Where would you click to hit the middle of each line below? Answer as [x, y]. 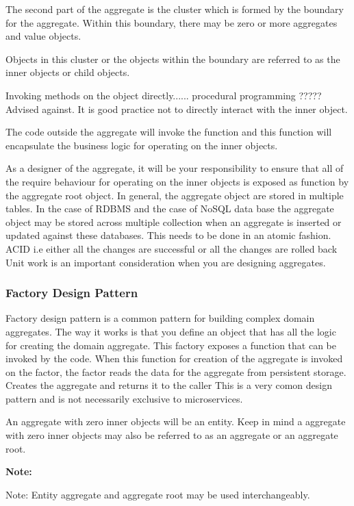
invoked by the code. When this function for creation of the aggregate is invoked [174, 358]
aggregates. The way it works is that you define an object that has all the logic [171, 331]
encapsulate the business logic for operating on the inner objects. [142, 145]
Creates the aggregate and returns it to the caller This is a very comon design [169, 385]
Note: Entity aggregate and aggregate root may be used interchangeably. [158, 494]
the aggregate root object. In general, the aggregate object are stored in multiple [175, 195]
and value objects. [43, 36]
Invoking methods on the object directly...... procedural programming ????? [164, 95]
